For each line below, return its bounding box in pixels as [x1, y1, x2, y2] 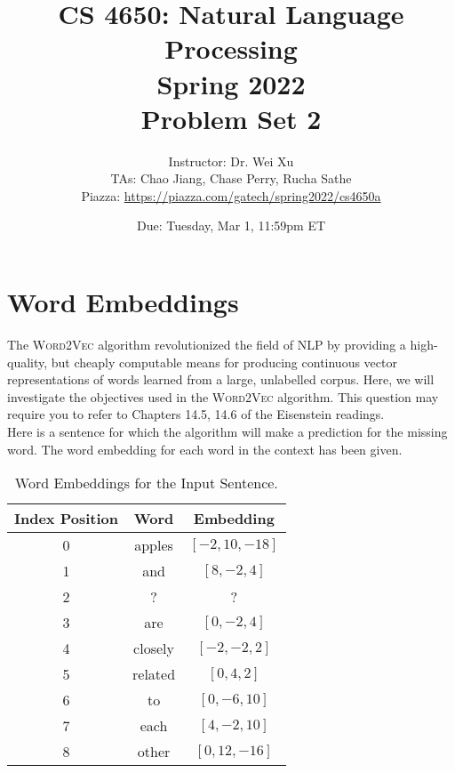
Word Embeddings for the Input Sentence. [14, 472, 278, 494]
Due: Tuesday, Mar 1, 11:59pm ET [136, 216, 326, 235]
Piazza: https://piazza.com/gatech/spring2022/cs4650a [81, 186, 381, 205]
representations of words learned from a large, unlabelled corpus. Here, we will [7, 370, 435, 389]
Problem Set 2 [140, 100, 322, 136]
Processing [164, 30, 298, 67]
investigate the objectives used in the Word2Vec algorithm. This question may [7, 387, 439, 406]
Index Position [14, 508, 119, 529]
